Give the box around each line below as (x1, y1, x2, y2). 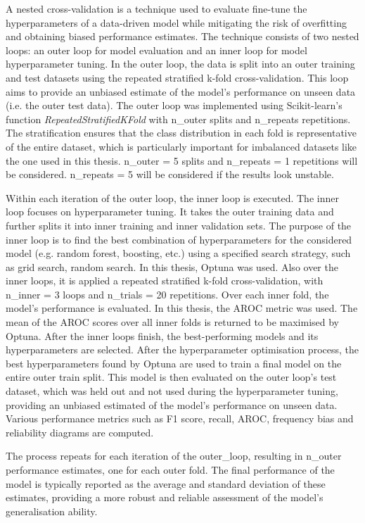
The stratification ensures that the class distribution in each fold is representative (6, 125, 357, 140)
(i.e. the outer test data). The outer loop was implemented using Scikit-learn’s (6, 98, 342, 113)
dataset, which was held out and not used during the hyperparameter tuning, (6, 384, 338, 398)
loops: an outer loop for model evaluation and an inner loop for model (6, 42, 307, 57)
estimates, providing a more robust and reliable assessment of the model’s (6, 490, 324, 505)
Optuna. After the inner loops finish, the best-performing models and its (6, 328, 319, 343)
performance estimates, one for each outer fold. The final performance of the (6, 462, 335, 477)
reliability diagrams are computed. (6, 424, 154, 439)
